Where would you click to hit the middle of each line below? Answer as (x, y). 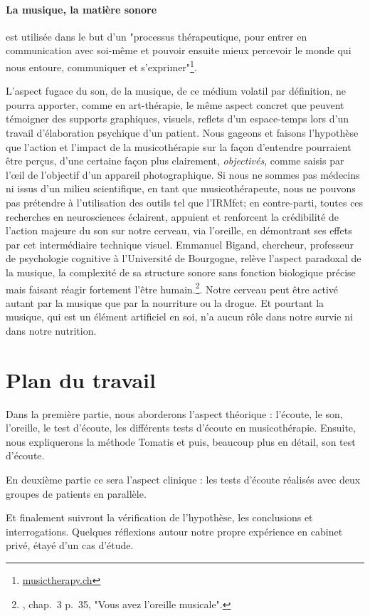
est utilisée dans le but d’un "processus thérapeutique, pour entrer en (157, 36)
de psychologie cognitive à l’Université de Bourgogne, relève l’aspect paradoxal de (184, 258)
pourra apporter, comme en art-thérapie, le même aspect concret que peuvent (175, 104)
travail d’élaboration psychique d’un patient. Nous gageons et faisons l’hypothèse (182, 133)
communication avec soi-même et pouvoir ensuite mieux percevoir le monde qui (179, 50)
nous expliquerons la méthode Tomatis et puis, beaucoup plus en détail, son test (181, 441)
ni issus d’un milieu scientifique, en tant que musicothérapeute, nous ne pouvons (181, 188)
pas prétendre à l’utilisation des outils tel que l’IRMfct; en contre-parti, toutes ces (185, 202)
